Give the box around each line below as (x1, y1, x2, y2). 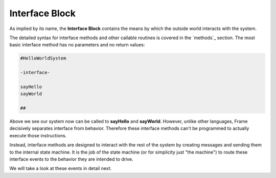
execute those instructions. (9, 132, 67, 138)
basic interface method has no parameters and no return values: (9, 42, 145, 48)
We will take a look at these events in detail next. (9, 165, 112, 171)
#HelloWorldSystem (20, 55, 66, 61)
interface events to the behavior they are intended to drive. (9, 156, 133, 162)
